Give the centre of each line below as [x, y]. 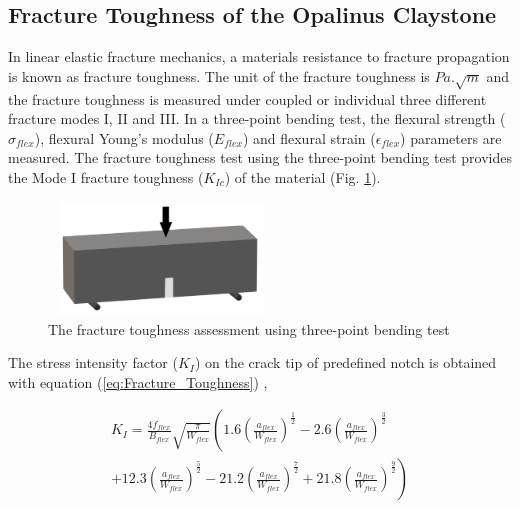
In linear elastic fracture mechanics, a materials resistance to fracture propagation [259, 56]
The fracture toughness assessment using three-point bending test [249, 328]
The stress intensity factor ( [93, 362]
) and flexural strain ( [309, 137]
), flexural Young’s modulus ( [124, 137]
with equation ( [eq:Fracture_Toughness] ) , [138, 381]
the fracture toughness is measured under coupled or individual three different [247, 98]
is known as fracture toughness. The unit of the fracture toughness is [219, 75]
